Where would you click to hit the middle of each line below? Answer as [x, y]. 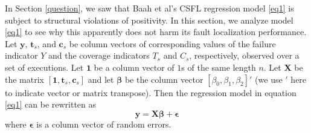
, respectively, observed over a [244, 55]
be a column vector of [134, 67]
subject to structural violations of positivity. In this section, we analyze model [149, 20]
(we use [269, 79]
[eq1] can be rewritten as [51, 104]
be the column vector [164, 79]
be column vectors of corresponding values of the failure [172, 43]
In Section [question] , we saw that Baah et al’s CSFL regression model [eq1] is [149, 8]
